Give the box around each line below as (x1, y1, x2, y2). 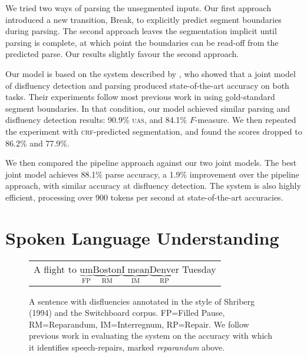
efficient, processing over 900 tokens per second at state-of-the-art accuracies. (5, 191, 283, 203)
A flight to (34, 262, 77, 276)
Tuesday (182, 262, 216, 276)
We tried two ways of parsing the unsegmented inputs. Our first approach (5, 2, 271, 14)
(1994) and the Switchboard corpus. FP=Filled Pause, (29, 306, 225, 319)
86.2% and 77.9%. (5, 136, 70, 149)
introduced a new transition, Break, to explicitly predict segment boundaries (5, 13, 282, 25)
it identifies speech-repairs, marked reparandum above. (29, 341, 225, 353)
